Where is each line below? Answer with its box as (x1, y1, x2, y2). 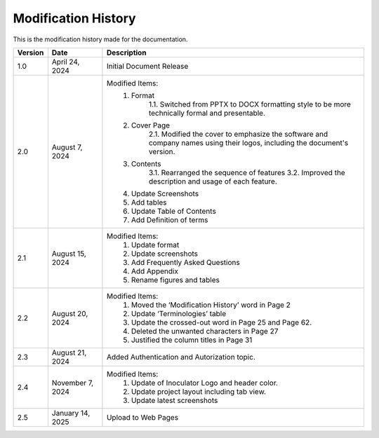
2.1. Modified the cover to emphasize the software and (148, 129, 328, 139)
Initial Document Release (106, 61, 189, 71)
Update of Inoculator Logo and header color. (131, 378, 279, 388)
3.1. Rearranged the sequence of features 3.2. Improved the (148, 167, 345, 177)
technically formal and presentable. (148, 108, 266, 118)
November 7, (51, 378, 94, 388)
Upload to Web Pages (106, 412, 179, 422)
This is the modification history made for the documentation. (13, 35, 188, 43)
